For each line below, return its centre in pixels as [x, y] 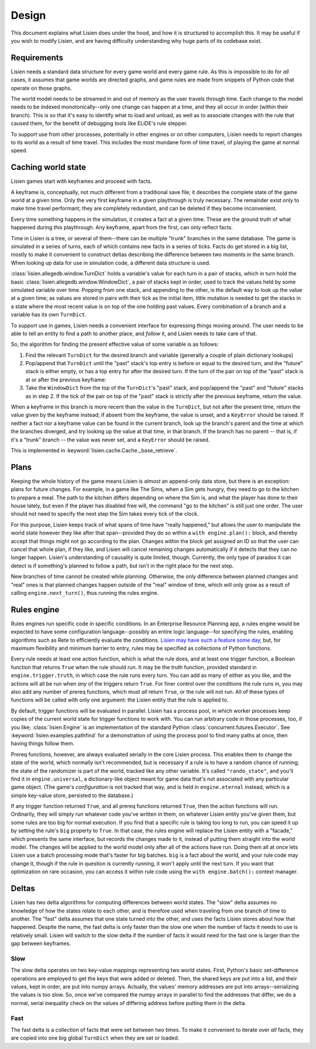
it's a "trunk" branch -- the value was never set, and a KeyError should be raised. [110, 440]
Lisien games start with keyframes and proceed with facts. [81, 181]
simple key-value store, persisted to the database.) [72, 795]
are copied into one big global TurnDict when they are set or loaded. [95, 1038]
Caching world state [49, 167]
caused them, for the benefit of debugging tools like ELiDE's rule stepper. [99, 124]
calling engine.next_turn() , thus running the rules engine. [85, 592]
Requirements [37, 58]
